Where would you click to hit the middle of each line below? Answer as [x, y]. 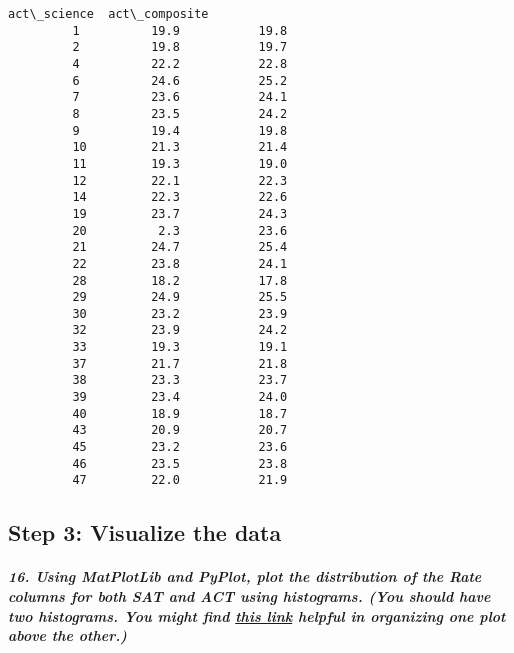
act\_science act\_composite [108, 14]
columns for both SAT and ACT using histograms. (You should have [249, 596]
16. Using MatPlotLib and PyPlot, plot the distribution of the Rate [245, 576]
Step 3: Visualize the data [145, 532]
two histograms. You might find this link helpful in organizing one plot [257, 615]
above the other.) [67, 635]
